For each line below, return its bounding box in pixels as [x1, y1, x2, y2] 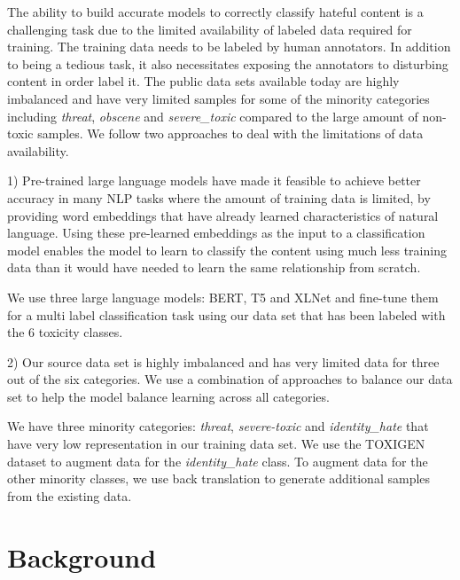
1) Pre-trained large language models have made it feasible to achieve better [7, 171, 421, 190]
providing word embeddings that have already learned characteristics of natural [7, 206, 439, 224]
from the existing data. [7, 486, 132, 505]
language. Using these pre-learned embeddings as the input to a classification [7, 223, 425, 242]
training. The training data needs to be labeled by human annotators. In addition [7, 37, 451, 56]
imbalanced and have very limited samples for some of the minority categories [7, 89, 430, 107]
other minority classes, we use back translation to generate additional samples [7, 469, 431, 488]
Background [7, 538, 157, 575]
